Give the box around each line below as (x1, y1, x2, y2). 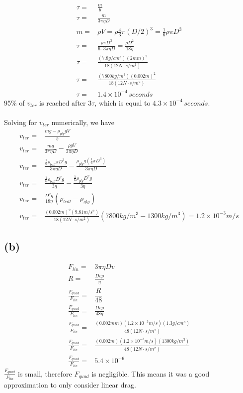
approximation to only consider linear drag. (4, 380, 136, 390)
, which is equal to (94, 97, 151, 108)
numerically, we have (51, 117, 115, 127)
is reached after (39, 97, 86, 108)
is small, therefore (18, 368, 72, 379)
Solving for (4, 117, 37, 127)
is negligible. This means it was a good (91, 368, 210, 379)
